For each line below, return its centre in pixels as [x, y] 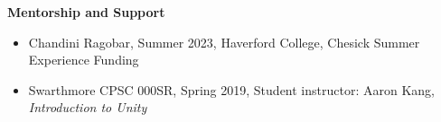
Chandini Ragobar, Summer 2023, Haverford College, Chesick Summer [224, 42]
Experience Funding [84, 60]
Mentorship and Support [86, 12]
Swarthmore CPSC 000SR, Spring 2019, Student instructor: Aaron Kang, [231, 89]
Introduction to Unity [88, 107]
